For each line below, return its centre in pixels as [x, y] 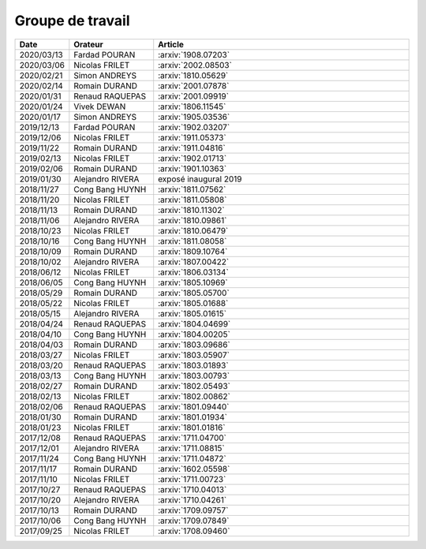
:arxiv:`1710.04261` [192, 499]
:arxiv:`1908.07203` [194, 54]
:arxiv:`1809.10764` [193, 251]
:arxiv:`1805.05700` [194, 293]
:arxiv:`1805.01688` [193, 303]
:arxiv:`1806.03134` [193, 272]
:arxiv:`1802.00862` [194, 396]
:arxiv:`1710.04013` [192, 489]
